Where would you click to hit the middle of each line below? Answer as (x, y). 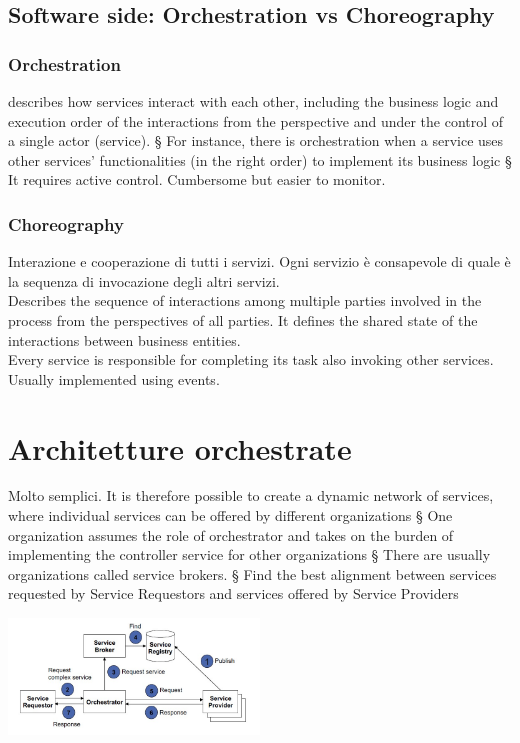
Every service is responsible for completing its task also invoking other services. (251, 359)
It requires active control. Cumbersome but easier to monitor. (197, 179)
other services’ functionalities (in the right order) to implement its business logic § (260, 159)
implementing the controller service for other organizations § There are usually (249, 554)
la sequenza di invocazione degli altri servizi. (144, 280)
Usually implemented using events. (114, 378)
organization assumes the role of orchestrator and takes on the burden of (231, 534)
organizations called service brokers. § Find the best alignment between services (252, 573)
